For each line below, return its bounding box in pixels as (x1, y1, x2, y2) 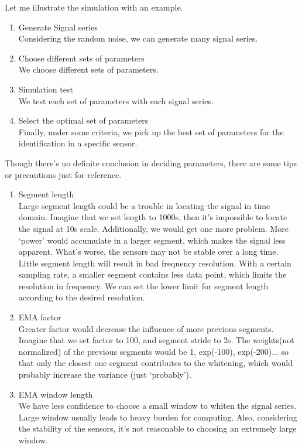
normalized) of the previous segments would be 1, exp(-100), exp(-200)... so (18, 345, 289, 357)
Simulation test (18, 83, 73, 95)
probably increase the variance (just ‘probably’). (18, 368, 191, 381)
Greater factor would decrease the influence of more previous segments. (18, 322, 274, 334)
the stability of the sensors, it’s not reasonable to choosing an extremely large (18, 422, 297, 435)
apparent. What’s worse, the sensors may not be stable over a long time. (18, 245, 279, 258)
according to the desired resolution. (18, 291, 145, 303)
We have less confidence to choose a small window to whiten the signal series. (18, 399, 296, 412)
